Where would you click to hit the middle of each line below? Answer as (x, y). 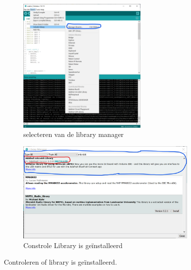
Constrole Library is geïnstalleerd (73, 245)
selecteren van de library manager (74, 134)
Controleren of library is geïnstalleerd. (61, 261)
